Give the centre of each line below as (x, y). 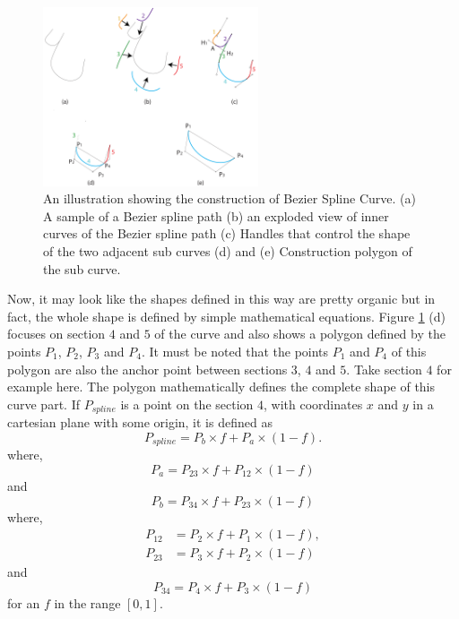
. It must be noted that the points (235, 352)
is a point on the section (187, 404)
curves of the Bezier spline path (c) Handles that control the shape (227, 233)
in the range (87, 602)
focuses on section (56, 334)
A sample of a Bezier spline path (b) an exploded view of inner (216, 215)
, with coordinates (313, 404)
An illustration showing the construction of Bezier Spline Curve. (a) (229, 198)
